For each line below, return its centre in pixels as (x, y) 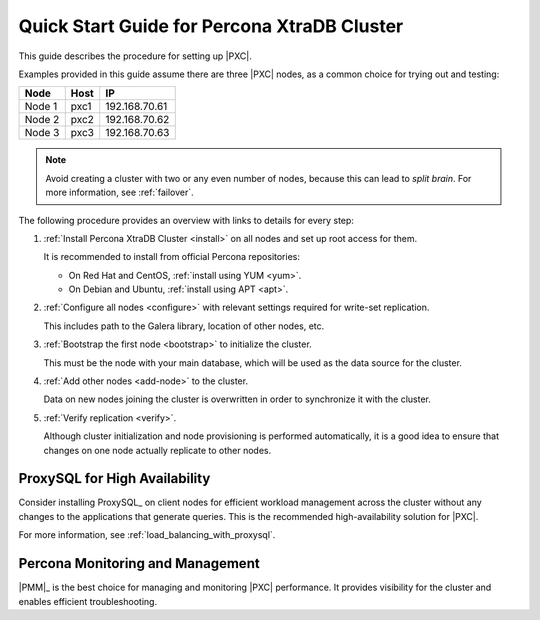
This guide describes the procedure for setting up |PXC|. (135, 56)
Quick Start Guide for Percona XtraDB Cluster (211, 26)
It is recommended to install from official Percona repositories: (171, 257)
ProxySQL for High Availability (114, 478)
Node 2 (42, 120)
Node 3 (42, 133)
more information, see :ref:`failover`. (119, 192)
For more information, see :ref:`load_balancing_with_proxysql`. (147, 535)
